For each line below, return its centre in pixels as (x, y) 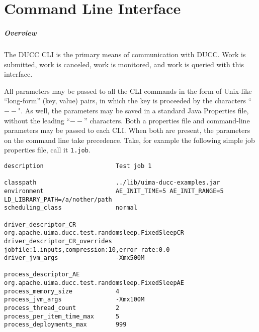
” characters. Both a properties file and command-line (167, 120)
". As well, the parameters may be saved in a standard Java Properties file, (134, 110)
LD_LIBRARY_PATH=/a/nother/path (58, 199)
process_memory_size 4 (62, 291)
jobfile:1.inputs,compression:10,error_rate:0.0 (87, 250)
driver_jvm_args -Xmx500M (74, 258)
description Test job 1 (78, 166)
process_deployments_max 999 (65, 325)
